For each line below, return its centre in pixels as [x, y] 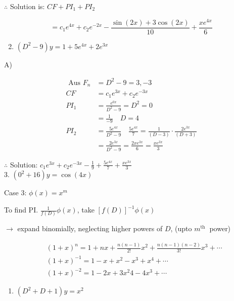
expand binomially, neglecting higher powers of [90, 228]
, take [86, 210]
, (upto [181, 228]
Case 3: [15, 192]
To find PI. [21, 210]
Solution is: [27, 6]
